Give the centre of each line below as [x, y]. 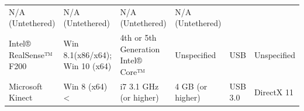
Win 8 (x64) [85, 86]
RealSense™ [31, 54]
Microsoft [26, 86]
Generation [140, 49]
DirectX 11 [274, 92]
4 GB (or [191, 86]
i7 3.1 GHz [139, 86]
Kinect [21, 97]
